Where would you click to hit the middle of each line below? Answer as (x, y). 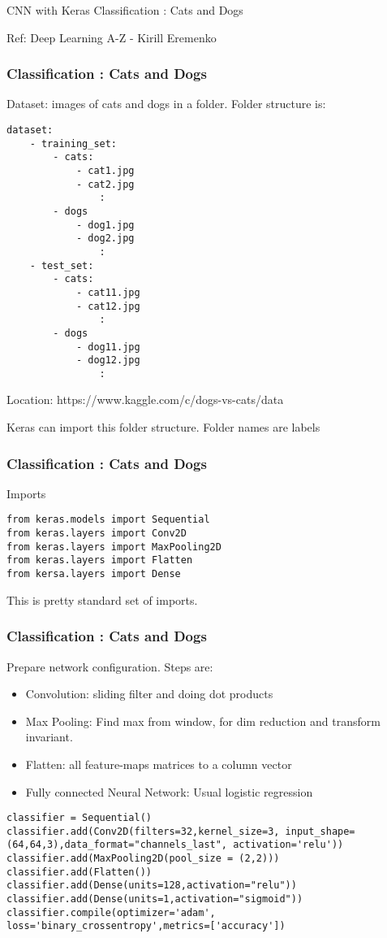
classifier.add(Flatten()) (79, 872)
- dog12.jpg (108, 360)
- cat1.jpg (105, 170)
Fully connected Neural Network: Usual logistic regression (169, 791)
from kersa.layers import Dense (94, 574)
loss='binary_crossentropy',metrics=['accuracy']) (146, 926)
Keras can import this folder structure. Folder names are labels (163, 427)
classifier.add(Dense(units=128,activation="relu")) (152, 886)
